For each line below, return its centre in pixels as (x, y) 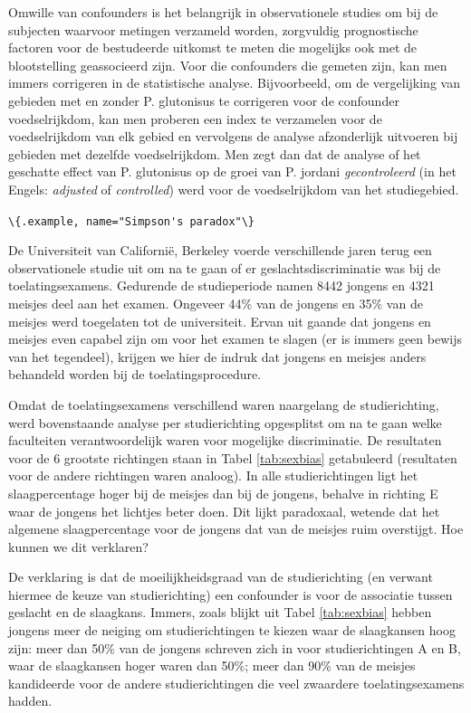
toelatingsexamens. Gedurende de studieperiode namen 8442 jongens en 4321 (221, 285)
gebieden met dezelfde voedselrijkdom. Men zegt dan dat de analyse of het (215, 153)
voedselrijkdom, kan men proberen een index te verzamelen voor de (195, 118)
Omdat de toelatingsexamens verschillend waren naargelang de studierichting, (224, 404)
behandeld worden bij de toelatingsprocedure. (135, 374)
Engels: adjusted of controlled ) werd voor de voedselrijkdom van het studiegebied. (234, 189)
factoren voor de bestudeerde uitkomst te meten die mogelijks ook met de (213, 48)
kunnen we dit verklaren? (78, 546)
